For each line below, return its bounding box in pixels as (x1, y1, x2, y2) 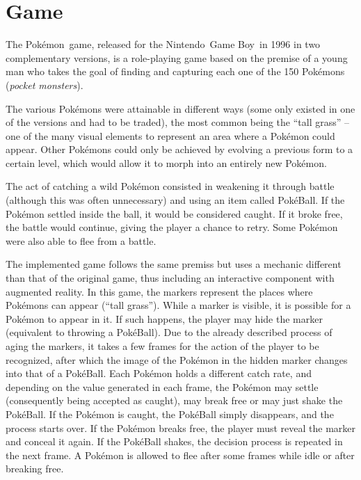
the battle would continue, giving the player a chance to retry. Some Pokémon (6, 220, 338, 234)
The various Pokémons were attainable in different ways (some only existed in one (6, 101, 355, 115)
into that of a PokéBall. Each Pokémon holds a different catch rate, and (6, 366, 312, 381)
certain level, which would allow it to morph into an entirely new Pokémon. (6, 155, 327, 170)
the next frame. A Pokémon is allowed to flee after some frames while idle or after (6, 447, 355, 462)
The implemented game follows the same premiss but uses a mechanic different (6, 257, 342, 271)
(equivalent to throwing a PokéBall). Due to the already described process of (6, 325, 332, 339)
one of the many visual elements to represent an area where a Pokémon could (6, 128, 335, 143)
